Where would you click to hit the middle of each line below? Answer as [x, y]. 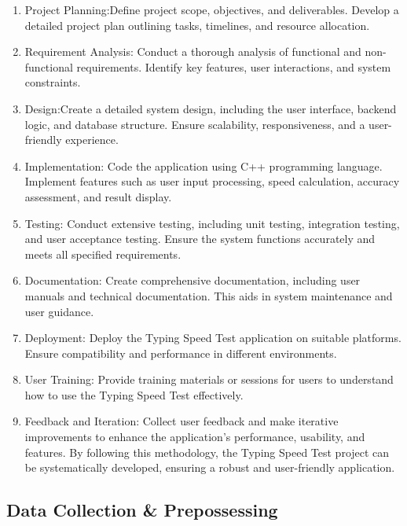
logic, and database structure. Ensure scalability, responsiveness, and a [195, 124]
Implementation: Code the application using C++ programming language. [203, 166]
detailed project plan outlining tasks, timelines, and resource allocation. [197, 25]
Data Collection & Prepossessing [142, 510]
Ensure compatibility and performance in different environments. [181, 353]
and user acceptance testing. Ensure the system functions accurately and [200, 239]
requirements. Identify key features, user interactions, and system [234, 66]
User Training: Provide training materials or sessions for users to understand [209, 379]
